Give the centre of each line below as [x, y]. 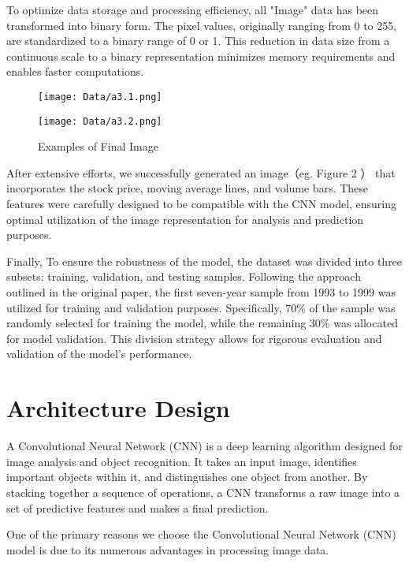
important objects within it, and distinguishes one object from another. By [187, 477]
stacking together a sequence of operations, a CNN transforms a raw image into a [203, 492]
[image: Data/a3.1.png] [100, 97]
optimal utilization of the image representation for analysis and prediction [185, 219]
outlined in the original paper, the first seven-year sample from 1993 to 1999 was [201, 292]
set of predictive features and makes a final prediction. [138, 507]
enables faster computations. [75, 71]
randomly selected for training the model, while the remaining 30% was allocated [202, 323]
